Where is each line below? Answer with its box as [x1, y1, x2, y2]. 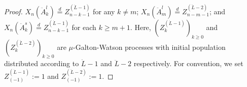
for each [72, 21, 96, 32]
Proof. [4, 6, 23, 16]
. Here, [130, 21, 151, 32]
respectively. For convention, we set [133, 58, 243, 69]
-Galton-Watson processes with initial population [73, 41, 226, 52]
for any [93, 6, 115, 16]
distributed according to [4, 58, 79, 69]
